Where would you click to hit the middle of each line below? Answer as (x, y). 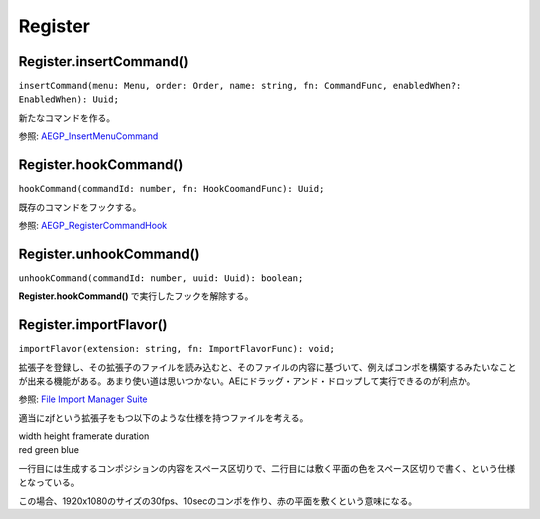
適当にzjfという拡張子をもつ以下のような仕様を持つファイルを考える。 (163, 417)
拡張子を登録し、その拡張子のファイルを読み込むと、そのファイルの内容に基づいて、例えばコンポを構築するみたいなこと (267, 367)
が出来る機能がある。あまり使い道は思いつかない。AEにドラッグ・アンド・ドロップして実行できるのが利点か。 (247, 381)
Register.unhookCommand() (109, 253)
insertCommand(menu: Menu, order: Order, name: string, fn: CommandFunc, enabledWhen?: (240, 86)
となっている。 (49, 482)
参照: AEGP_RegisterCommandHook (93, 225)
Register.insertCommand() (103, 61)
